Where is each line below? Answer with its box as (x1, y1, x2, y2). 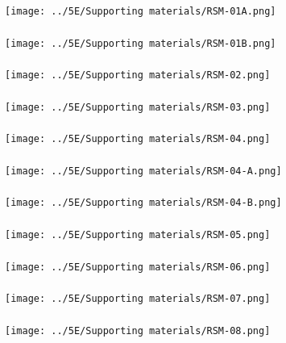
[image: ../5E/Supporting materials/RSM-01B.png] (5, 37, 276, 49)
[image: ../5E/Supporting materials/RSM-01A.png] (5, 5, 276, 17)
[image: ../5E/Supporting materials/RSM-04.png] (5, 133, 271, 145)
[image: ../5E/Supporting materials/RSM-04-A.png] (5, 165, 282, 177)
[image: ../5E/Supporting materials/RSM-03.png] (5, 101, 271, 113)
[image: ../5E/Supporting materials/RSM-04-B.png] (5, 197, 282, 209)
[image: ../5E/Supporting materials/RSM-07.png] (5, 293, 271, 305)
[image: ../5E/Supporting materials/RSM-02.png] (5, 69, 271, 82)
